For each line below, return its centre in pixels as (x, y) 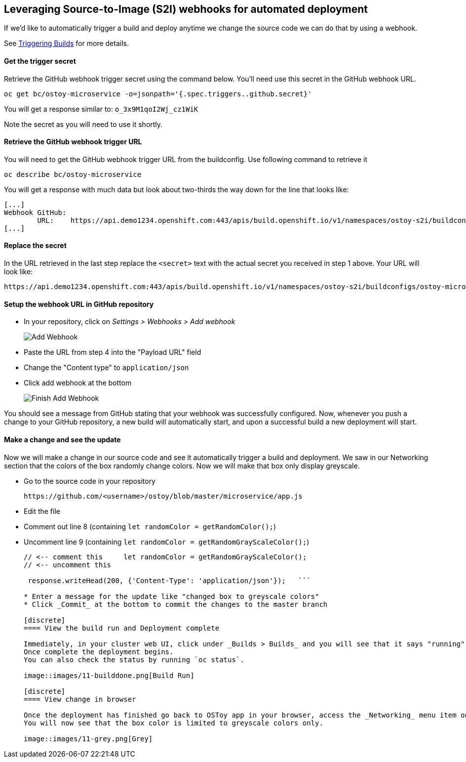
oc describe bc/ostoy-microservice (73, 174)
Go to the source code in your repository (90, 481)
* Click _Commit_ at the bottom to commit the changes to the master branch (176, 604)
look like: (19, 272)
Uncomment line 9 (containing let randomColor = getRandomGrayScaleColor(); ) (167, 542)
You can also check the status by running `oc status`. (134, 659)
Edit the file (42, 511)
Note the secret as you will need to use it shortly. (83, 124)
